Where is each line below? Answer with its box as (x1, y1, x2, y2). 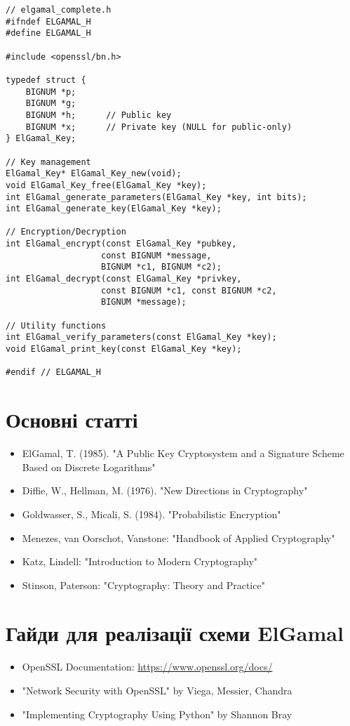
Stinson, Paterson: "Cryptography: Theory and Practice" (22, 577, 265, 592)
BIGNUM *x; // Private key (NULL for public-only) (25, 121, 292, 132)
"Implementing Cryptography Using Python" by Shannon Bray (22, 706, 292, 721)
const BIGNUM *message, (101, 250, 212, 260)
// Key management (6, 157, 91, 167)
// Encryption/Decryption (6, 227, 126, 237)
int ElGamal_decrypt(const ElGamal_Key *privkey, (6, 274, 242, 284)
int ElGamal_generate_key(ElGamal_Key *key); (6, 204, 222, 214)
